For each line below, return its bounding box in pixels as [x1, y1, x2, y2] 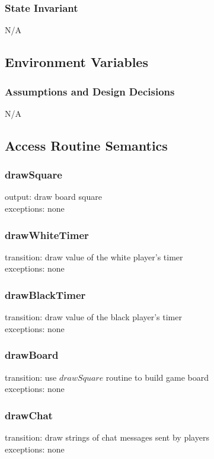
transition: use [5, 371, 57, 383]
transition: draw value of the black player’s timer [5, 311, 182, 323]
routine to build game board [106, 371, 209, 383]
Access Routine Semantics [5, 136, 168, 154]
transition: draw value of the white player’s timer [5, 250, 183, 263]
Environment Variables [5, 53, 148, 71]
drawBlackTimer [5, 287, 86, 302]
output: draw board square [5, 190, 102, 203]
